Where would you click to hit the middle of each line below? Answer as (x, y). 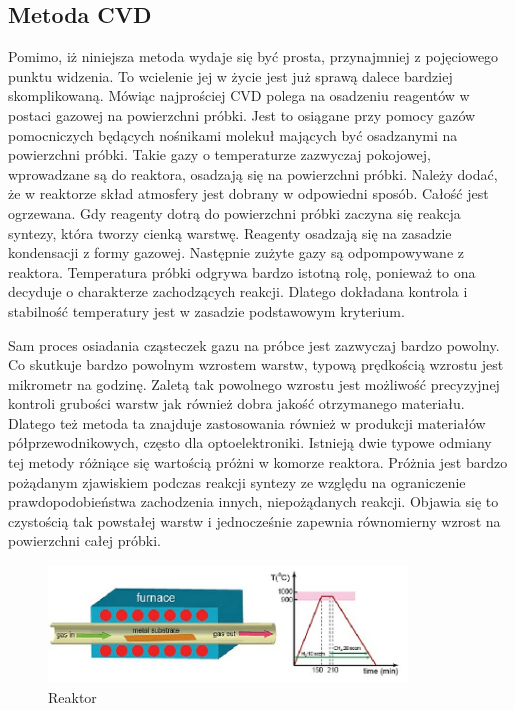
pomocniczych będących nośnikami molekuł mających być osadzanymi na (233, 134)
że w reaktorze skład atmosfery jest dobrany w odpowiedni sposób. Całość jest (248, 193)
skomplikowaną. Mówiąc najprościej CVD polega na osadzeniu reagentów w (239, 95)
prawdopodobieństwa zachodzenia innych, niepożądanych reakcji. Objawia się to (253, 501)
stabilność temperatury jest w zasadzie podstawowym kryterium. (206, 310)
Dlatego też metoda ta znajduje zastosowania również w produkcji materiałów (247, 422)
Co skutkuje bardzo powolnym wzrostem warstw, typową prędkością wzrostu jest (256, 364)
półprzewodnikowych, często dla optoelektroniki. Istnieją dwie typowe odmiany (250, 442)
